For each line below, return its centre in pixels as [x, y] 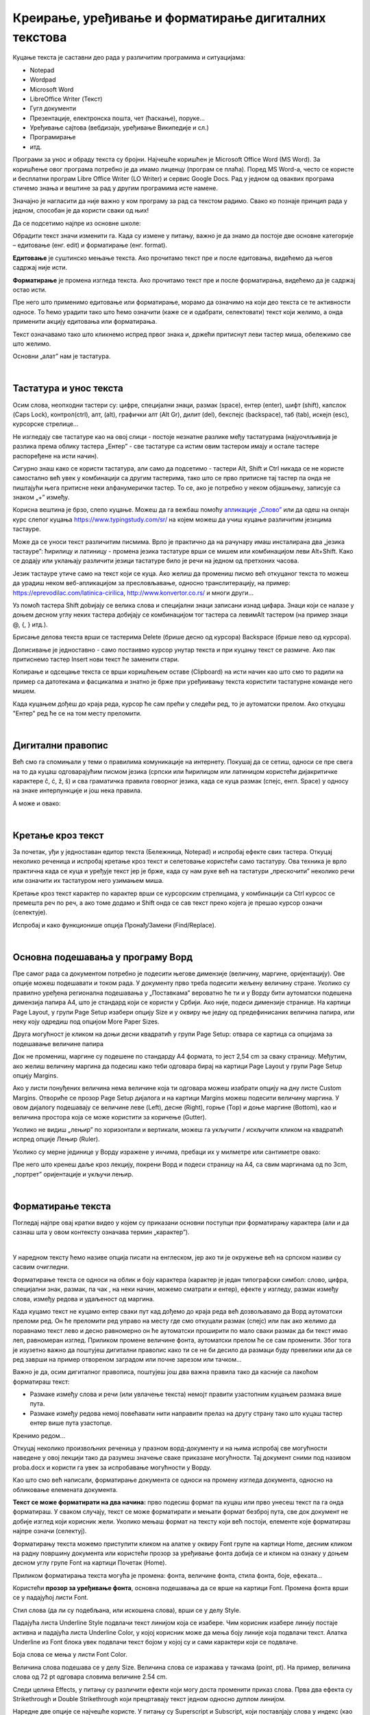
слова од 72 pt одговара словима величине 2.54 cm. [90, 1677]
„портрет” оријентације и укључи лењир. [73, 1174]
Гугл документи [53, 108]
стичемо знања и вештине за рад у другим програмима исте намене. [115, 188]
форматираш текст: [41, 1382]
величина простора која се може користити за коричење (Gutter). [110, 1117]
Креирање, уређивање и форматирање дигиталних [169, 18]
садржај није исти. [40, 268]
